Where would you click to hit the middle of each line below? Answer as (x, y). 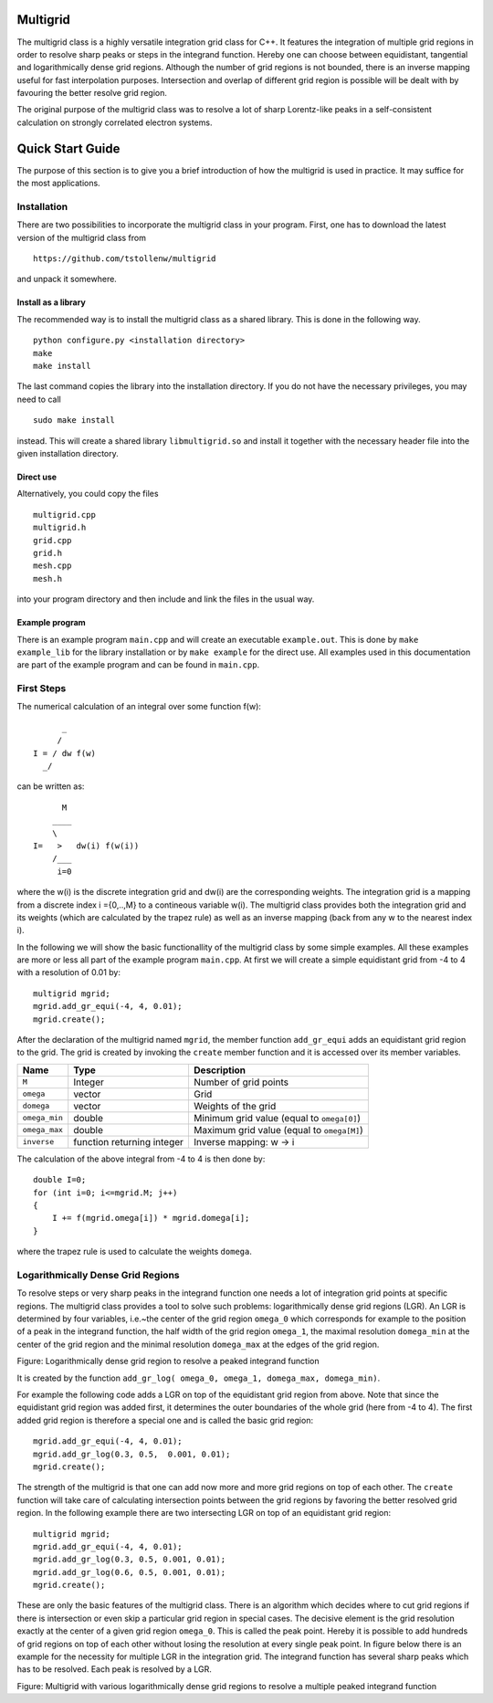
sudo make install (74, 420)
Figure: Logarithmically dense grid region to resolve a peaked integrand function (168, 1361)
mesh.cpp (52, 566)
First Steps (42, 689)
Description (220, 1070)
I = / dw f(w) (64, 753)
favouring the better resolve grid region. (92, 93)
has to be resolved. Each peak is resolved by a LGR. (114, 1669)
